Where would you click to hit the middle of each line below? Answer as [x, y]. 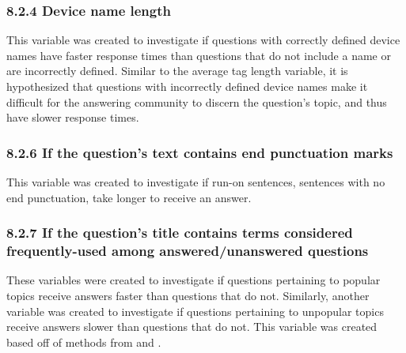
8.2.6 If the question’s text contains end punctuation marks [200, 152]
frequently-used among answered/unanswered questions [188, 251]
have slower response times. [73, 117]
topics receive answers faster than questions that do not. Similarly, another [188, 295]
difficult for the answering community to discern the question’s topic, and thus [197, 101]
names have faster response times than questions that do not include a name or [199, 55]
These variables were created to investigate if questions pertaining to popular [194, 280]
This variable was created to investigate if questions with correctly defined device [203, 40]
